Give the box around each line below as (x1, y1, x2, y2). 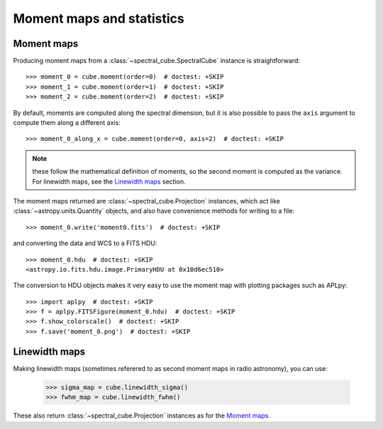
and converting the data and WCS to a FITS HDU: (13, 239, 157, 247)
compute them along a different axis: (13, 118, 121, 127)
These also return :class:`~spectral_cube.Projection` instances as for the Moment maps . (13, 411, 271, 420)
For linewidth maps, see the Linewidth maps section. (32, 177, 186, 186)
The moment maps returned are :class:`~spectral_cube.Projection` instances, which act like (13, 196, 280, 205)
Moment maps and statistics (13, 11, 184, 26)
